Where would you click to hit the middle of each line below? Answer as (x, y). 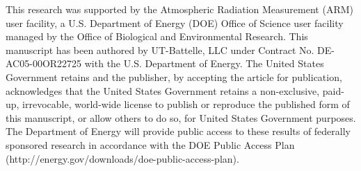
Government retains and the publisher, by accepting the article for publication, (174, 76)
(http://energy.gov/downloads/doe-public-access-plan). (122, 158)
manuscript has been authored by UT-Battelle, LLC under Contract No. (160, 49)
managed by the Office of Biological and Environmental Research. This (157, 36)
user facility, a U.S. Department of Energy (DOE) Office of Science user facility (175, 22)
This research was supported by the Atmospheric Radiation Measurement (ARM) (179, 9)
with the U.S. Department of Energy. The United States (204, 63)
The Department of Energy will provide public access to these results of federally (178, 131)
